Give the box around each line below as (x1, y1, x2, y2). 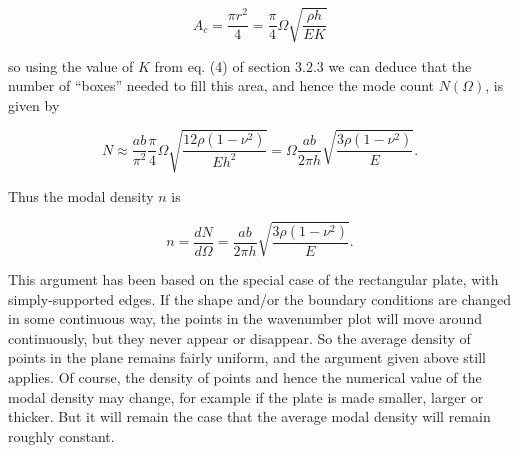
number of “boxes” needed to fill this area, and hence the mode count (8, 75, 435, 96)
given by (8, 94, 60, 115)
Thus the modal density (8, 185, 154, 206)
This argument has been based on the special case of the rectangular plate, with (8, 269, 499, 290)
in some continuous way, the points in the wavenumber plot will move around (8, 308, 482, 329)
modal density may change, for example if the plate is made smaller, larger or (8, 386, 484, 407)
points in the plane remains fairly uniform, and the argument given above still (8, 347, 486, 368)
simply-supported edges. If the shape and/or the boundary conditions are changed (8, 288, 512, 309)
